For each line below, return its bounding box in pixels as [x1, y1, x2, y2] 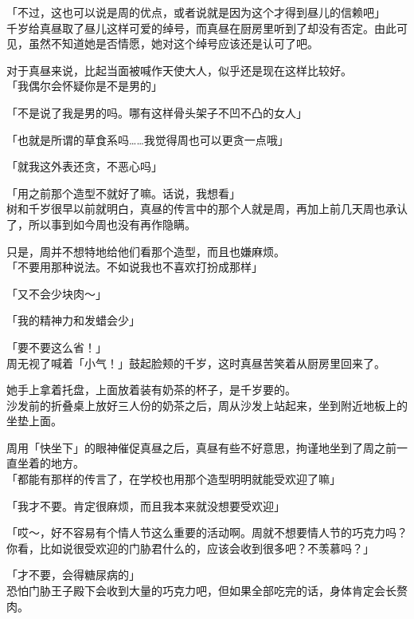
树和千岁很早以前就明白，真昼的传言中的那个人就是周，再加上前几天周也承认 [6, 200, 408, 217]
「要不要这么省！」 [6, 338, 107, 355]
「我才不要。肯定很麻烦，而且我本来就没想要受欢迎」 [6, 497, 285, 514]
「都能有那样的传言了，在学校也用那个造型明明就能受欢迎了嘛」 [6, 471, 341, 487]
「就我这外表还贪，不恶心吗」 [6, 158, 162, 175]
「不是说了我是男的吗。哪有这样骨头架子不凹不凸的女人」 [6, 104, 307, 120]
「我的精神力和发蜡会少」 [6, 312, 140, 329]
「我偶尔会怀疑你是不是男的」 [6, 77, 162, 94]
